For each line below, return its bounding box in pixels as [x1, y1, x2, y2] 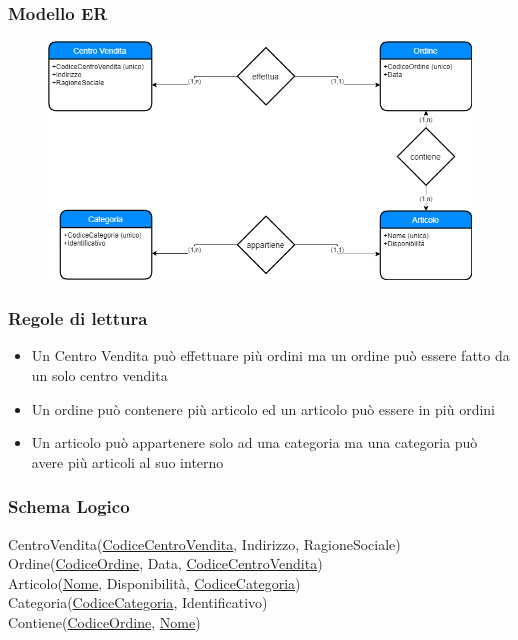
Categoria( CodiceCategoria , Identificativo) [8, 592, 268, 613]
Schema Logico [8, 494, 130, 519]
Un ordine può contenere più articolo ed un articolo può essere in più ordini [31, 398, 495, 419]
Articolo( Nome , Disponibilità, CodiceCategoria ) [8, 572, 301, 593]
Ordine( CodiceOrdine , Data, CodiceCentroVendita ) [8, 553, 323, 574]
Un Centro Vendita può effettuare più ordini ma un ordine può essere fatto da [31, 345, 510, 366]
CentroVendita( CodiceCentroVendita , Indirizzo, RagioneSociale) [8, 533, 401, 554]
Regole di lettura [8, 306, 148, 331]
